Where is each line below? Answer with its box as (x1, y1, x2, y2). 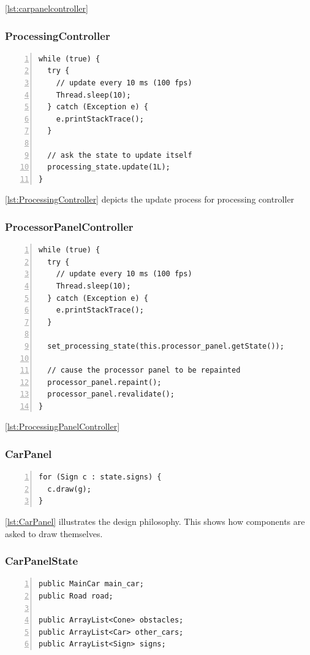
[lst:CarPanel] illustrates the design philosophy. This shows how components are (5, 515, 305, 528)
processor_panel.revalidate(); (47, 390, 175, 399)
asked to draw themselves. (5, 527, 103, 540)
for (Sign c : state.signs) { (39, 473, 162, 482)
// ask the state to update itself (47, 150, 192, 160)
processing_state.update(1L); (47, 163, 170, 172)
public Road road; (39, 592, 113, 601)
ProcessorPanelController (5, 219, 134, 234)
